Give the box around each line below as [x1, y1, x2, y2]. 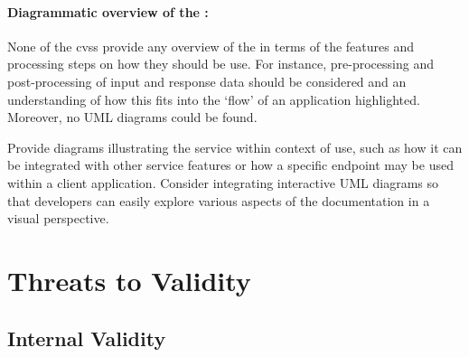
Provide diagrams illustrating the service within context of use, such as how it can [7, 137, 463, 156]
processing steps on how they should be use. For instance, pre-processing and [7, 54, 434, 73]
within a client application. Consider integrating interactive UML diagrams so [7, 173, 438, 192]
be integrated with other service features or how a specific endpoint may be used [7, 155, 454, 174]
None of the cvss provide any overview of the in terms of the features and [7, 36, 414, 55]
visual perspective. [7, 209, 109, 228]
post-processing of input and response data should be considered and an [7, 71, 407, 90]
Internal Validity [7, 324, 166, 352]
